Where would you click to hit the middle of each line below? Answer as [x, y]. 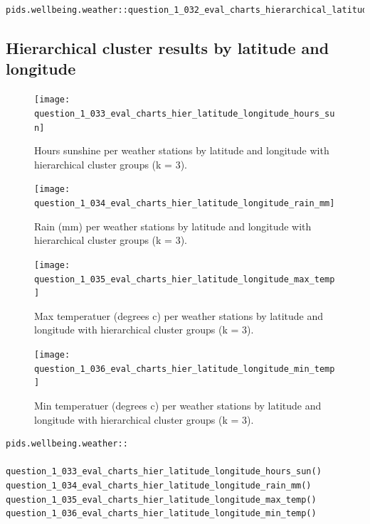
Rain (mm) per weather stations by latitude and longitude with [173, 226]
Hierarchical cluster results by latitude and [168, 47]
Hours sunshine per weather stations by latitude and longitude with [182, 150]
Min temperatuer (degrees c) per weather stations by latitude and [178, 405]
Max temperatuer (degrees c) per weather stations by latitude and [179, 315]
